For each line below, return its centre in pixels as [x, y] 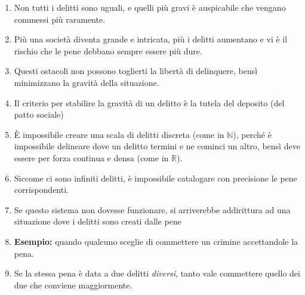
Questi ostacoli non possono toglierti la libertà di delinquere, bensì [136, 71]
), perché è [252, 134]
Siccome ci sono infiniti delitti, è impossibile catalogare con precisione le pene [155, 178]
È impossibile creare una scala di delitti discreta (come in [119, 134]
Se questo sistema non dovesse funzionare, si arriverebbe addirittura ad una [152, 209]
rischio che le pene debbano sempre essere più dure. [108, 50]
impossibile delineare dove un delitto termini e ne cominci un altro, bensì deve [157, 146]
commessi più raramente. [60, 19]
